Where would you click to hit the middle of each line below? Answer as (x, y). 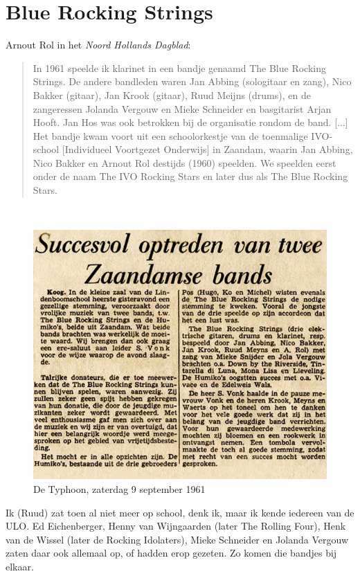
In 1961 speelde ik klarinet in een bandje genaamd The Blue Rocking (180, 67)
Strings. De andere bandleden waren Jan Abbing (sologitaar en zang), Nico (192, 81)
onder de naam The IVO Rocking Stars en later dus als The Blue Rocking (190, 176)
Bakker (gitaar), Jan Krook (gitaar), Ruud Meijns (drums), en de (172, 94)
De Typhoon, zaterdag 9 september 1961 (119, 489)
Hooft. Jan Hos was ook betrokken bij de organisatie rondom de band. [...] (190, 122)
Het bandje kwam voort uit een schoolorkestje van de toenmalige (170, 135)
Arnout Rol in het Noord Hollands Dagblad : (98, 45)
